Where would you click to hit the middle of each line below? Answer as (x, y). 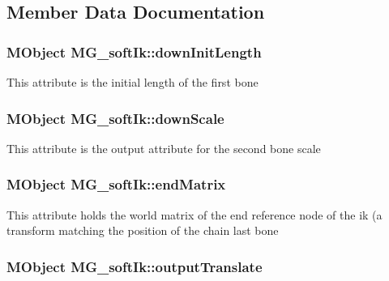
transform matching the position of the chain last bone (143, 230)
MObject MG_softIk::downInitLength (134, 51)
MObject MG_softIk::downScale (115, 118)
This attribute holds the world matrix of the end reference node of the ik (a (194, 214)
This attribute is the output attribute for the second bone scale (164, 148)
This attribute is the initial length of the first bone (133, 82)
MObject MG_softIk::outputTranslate (135, 266)
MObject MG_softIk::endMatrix (116, 184)
